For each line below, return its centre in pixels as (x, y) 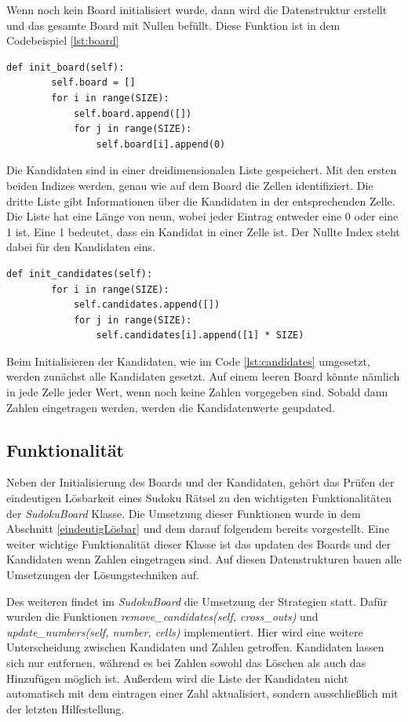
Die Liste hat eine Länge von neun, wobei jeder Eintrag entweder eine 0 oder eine (202, 216)
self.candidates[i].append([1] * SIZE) (200, 335)
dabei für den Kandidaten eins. (81, 247)
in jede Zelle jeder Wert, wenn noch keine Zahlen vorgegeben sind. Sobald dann (197, 392)
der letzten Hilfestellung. (66, 708)
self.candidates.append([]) (147, 305)
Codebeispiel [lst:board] (63, 40)
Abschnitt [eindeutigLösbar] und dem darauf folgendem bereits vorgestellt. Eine (198, 529)
